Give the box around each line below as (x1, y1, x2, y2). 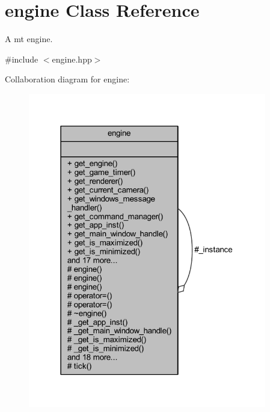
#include (5, 52, 38, 65)
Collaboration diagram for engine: (5, 73, 130, 85)
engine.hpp (52, 52, 92, 65)
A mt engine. (5, 32, 53, 45)
